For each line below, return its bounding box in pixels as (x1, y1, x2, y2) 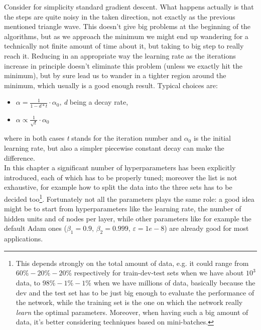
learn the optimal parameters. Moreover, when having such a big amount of (16, 306, 248, 317)
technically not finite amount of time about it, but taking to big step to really (4, 41, 244, 51)
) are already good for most (164, 223, 249, 233)
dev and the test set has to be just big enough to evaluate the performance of (16, 287, 254, 297)
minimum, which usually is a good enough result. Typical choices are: (4, 80, 218, 90)
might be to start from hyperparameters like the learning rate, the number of (4, 203, 241, 214)
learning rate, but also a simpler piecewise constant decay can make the (4, 142, 224, 153)
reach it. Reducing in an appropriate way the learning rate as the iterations (4, 50, 236, 61)
